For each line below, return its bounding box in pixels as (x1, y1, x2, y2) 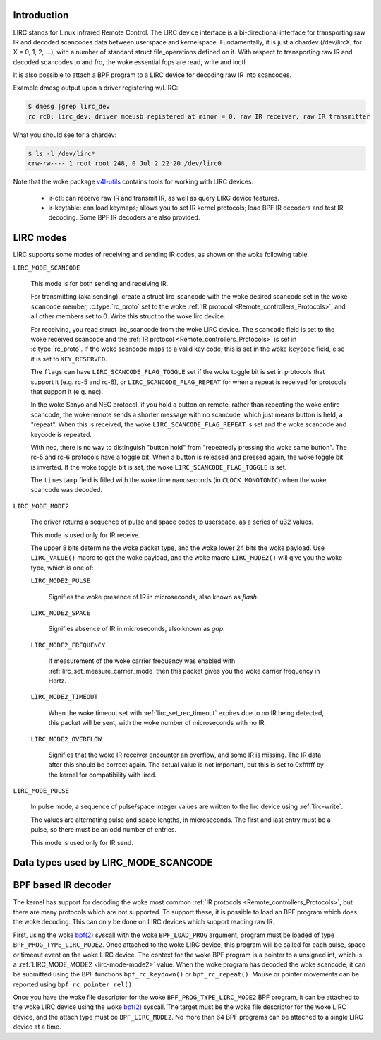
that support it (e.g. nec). (30, 387, 104, 395)
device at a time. (13, 1022, 61, 1031)
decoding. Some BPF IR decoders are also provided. (48, 213, 200, 222)
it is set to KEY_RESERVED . (30, 354, 107, 363)
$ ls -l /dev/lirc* (28, 149, 95, 157)
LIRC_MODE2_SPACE (30, 609, 91, 617)
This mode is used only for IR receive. (30, 530, 140, 539)
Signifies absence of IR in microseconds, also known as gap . (48, 625, 225, 633)
